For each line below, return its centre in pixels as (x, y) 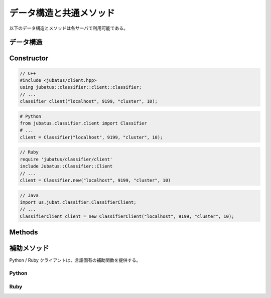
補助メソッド (29, 248)
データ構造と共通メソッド (62, 13)
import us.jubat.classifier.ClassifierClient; (78, 202)
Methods (24, 233)
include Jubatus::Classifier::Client (66, 166)
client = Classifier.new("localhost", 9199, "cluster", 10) (95, 180)
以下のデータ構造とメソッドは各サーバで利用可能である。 (69, 28)
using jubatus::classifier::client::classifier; (81, 87)
